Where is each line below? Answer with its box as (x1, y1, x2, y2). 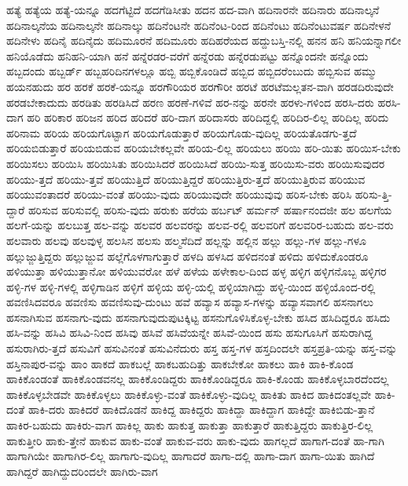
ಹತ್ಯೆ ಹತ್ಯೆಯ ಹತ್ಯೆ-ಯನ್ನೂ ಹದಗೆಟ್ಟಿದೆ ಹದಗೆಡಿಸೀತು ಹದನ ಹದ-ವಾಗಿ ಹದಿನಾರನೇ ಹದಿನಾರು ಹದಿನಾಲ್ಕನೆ (6, 2, 380, 17)
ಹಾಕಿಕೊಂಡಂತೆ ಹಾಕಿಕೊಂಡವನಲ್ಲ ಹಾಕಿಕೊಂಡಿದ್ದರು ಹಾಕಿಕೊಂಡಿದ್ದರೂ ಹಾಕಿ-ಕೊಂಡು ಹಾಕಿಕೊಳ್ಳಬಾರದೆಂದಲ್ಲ (6, 371, 389, 387)
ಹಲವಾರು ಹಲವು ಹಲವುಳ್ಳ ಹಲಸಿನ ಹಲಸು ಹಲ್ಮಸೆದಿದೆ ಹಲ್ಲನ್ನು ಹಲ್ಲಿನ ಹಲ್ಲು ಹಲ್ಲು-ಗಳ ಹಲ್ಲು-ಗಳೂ (6, 232, 366, 248)
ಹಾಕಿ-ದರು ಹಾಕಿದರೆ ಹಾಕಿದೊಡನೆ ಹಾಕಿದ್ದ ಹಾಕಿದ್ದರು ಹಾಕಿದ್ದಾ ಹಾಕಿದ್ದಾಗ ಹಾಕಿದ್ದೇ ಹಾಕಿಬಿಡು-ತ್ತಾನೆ (28, 401, 375, 418)
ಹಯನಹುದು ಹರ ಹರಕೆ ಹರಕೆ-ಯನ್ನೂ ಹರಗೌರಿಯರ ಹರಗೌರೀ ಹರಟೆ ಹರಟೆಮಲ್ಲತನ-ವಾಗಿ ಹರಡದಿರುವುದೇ (6, 78, 394, 94)
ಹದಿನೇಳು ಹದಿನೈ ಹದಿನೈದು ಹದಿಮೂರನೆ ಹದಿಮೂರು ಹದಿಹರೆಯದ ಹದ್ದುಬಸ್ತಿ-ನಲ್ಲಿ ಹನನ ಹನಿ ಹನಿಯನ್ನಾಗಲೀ (6, 32, 402, 49)
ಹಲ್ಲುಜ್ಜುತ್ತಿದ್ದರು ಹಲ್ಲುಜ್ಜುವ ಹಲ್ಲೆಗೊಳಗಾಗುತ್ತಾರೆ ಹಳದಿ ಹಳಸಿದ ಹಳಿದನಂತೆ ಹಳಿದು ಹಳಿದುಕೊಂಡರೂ (6, 247, 369, 264)
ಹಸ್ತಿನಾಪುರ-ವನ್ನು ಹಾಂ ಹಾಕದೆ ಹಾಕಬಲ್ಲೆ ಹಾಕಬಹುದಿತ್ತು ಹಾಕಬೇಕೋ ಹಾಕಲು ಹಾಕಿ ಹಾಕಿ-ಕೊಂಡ (6, 355, 354, 371)
